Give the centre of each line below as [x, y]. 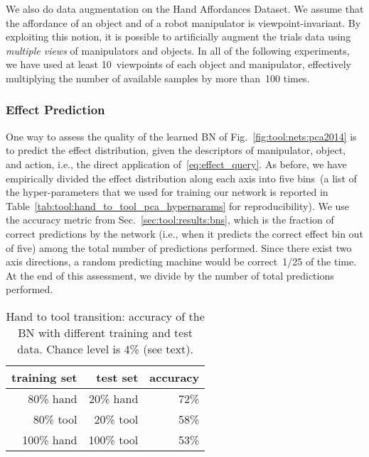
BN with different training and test [105, 332]
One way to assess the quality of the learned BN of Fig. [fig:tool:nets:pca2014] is [181, 136]
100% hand [50, 439]
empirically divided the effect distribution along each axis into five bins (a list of [181, 178]
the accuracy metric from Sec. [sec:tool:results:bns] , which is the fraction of [170, 220]
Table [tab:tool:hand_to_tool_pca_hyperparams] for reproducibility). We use [178, 205]
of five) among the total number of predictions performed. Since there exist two [179, 247]
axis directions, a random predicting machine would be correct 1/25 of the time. [181, 261]
